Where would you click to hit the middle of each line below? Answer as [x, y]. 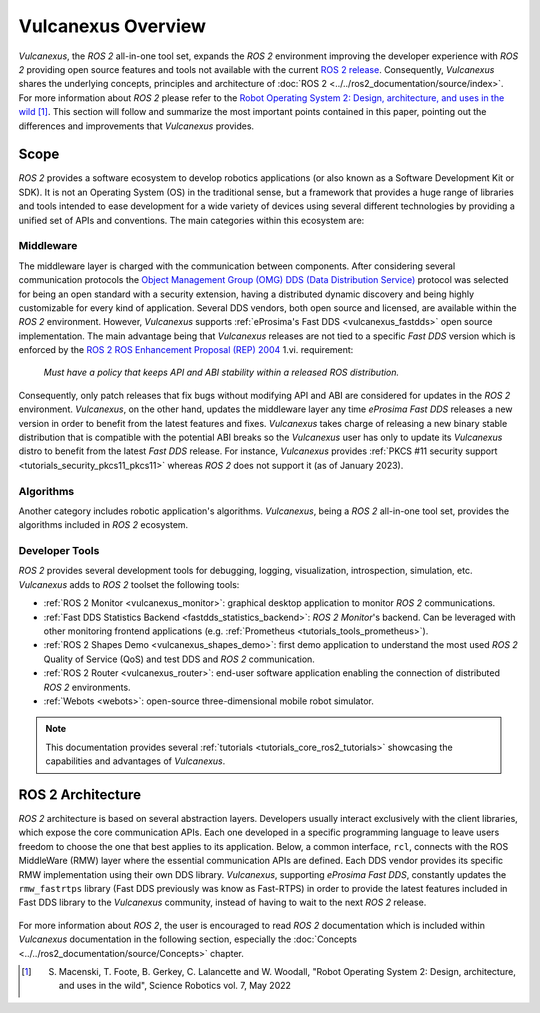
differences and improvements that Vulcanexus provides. [136, 126]
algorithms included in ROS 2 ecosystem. [103, 525]
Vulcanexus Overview [112, 26]
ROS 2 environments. [87, 687]
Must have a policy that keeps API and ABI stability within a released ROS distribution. [221, 372]
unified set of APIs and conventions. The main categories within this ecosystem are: [191, 220]
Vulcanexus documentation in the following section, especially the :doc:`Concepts [187, 939]
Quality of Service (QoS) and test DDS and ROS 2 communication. [179, 659]
